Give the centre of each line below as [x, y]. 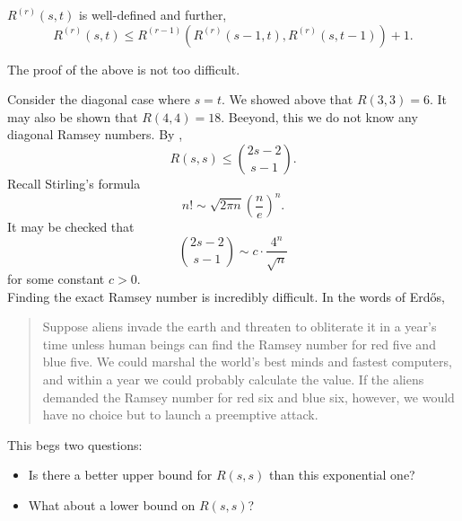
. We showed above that [287, 99]
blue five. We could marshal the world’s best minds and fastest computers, [247, 362]
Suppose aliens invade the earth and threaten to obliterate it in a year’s [240, 327]
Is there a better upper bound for [120, 475]
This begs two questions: [75, 444]
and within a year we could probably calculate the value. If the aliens [233, 379]
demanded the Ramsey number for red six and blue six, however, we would [248, 397]
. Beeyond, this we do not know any [319, 116]
